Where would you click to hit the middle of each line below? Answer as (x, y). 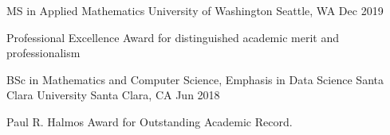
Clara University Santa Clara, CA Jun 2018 (113, 95)
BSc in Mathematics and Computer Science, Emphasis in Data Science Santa (195, 79)
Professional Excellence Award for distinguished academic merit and (173, 37)
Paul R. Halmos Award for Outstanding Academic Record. (150, 121)
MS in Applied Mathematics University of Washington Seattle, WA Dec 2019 (195, 10)
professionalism (43, 53)
